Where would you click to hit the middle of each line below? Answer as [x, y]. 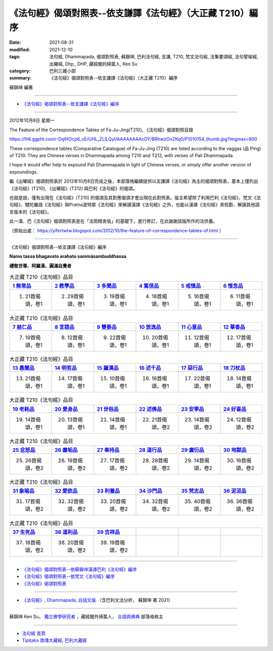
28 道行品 [151, 450]
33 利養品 [108, 491]
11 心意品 [192, 327]
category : [20, 70]
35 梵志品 [193, 491]
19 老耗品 [24, 409]
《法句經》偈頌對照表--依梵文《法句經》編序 [68, 576]
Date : [15, 43]
